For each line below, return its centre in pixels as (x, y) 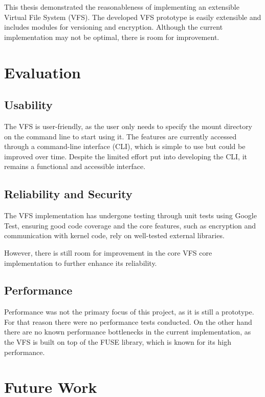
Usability (28, 105)
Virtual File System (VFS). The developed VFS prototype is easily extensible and (133, 17)
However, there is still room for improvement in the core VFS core (108, 252)
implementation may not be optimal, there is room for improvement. (112, 37)
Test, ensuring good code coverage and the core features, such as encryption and (130, 225)
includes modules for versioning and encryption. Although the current (114, 27)
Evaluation (42, 72)
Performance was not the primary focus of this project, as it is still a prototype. (129, 312)
